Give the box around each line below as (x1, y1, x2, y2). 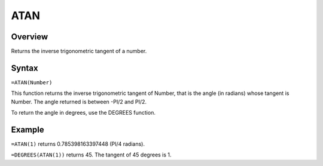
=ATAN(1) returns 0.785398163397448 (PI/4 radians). (11, 140, 145, 147)
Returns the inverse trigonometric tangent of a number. (11, 48, 147, 55)
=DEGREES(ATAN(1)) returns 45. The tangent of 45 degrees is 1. (11, 151, 172, 158)
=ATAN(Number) (11, 79, 53, 86)
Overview (11, 32, 48, 42)
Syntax (11, 63, 38, 73)
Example (11, 124, 44, 134)
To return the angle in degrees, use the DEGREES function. (11, 109, 156, 116)
